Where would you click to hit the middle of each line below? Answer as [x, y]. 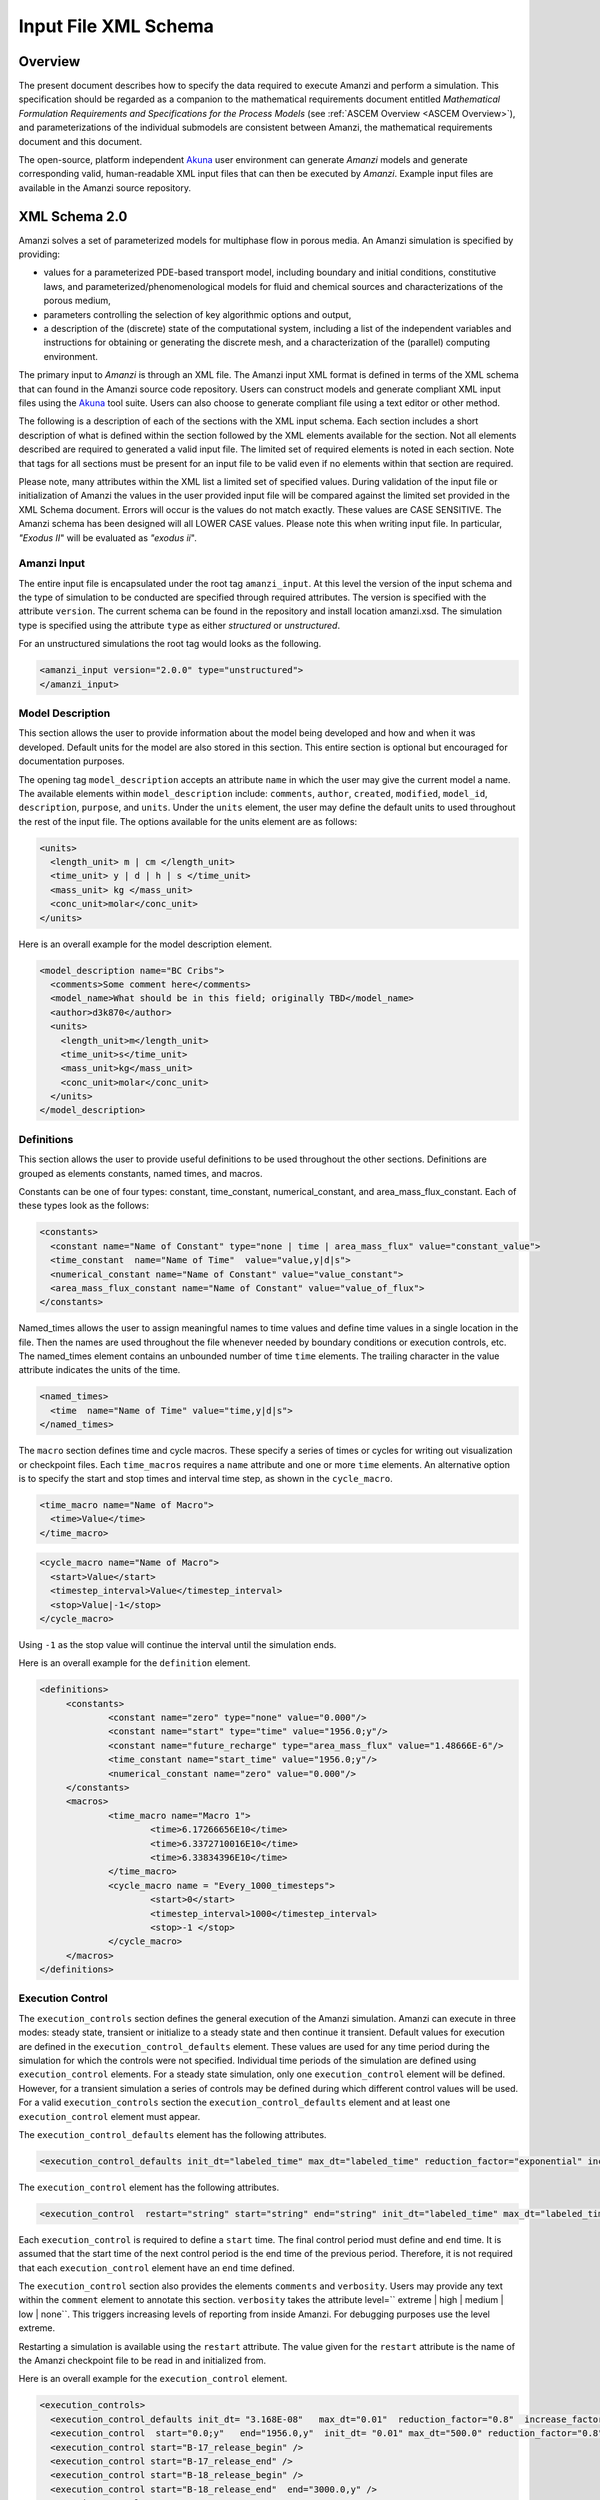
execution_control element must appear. [109, 2116]
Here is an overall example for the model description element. [145, 944]
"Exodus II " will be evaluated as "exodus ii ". [107, 537]
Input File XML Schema [116, 26]
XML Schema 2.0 [73, 216]
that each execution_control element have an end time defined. [156, 2267]
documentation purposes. [71, 761]
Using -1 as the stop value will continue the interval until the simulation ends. [177, 1644]
